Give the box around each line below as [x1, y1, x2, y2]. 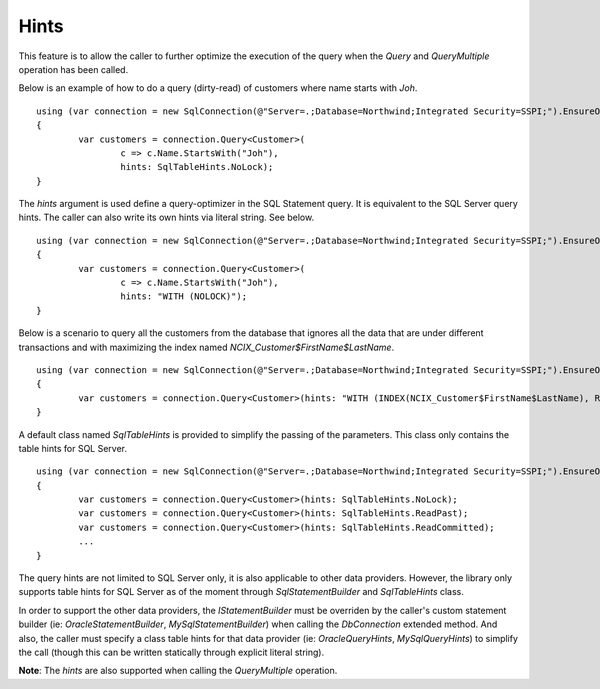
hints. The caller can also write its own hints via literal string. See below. [18, 211, 315, 224]
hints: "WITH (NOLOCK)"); [120, 291, 248, 302]
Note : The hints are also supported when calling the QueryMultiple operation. [18, 665, 338, 677]
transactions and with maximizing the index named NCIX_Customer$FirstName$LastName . [18, 341, 395, 353]
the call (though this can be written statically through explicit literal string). [18, 646, 325, 658]
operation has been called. [18, 63, 129, 75]
